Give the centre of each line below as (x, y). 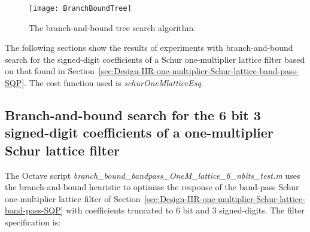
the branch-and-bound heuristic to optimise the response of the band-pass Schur (152, 187)
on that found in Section (50, 71)
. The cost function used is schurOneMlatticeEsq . (114, 83)
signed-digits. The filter (262, 210)
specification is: (33, 222)
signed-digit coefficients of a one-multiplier (139, 132)
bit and (196, 210)
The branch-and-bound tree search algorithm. (113, 27)
